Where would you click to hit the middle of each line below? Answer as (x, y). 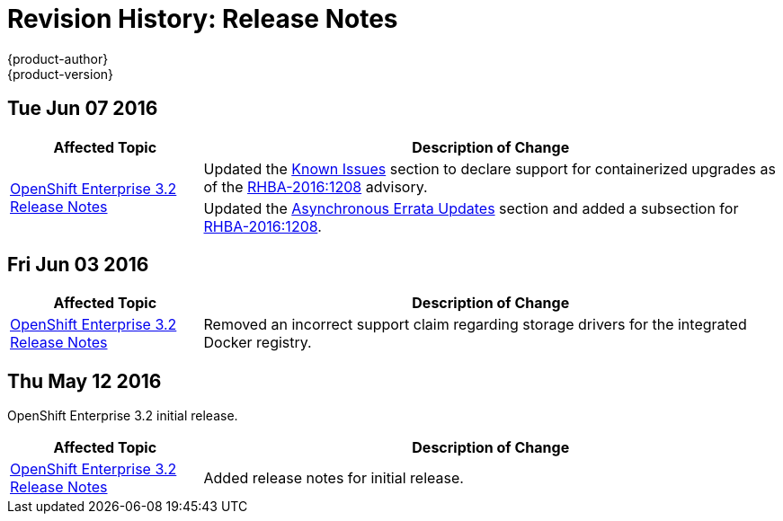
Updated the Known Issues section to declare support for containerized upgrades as (489, 168)
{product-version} (61, 74)
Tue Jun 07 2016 (83, 109)
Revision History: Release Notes (203, 19)
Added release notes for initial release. (334, 478)
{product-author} (58, 58)
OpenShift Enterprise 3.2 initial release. (123, 416)
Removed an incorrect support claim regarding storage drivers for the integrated (475, 325)
